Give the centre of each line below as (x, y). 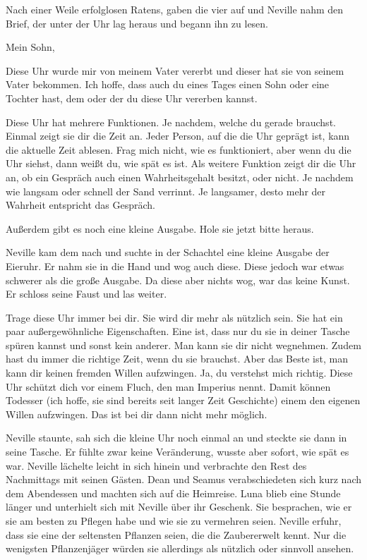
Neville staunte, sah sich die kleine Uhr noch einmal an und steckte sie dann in (176, 438)
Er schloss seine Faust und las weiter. (86, 294)
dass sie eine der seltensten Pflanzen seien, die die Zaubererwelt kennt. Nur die (176, 534)
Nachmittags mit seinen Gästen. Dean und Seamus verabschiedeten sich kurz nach (184, 479)
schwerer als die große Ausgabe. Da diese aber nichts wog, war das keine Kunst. (178, 280)
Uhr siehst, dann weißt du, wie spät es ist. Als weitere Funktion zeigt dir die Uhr (181, 163)
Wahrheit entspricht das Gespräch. (81, 205)
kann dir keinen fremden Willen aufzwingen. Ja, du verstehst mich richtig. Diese (179, 373)
